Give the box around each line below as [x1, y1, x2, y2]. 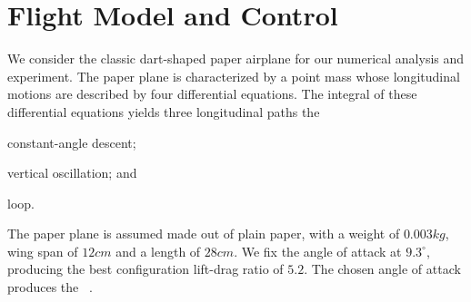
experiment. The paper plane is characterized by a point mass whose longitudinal [7, 66, 460, 85]
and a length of [115, 241, 201, 260]
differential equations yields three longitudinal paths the [7, 102, 320, 121]
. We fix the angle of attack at [234, 241, 402, 260]
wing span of [7, 241, 78, 260]
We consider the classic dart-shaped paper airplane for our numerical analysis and [7, 49, 465, 68]
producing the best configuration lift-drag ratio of [7, 259, 284, 278]
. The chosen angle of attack [304, 259, 461, 278]
